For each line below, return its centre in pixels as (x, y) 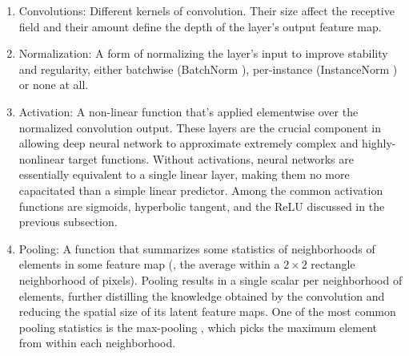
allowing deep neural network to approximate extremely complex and (188, 143)
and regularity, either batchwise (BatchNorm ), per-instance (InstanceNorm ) (208, 69)
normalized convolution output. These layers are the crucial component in (200, 127)
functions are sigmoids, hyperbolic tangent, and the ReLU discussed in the (202, 206)
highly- (379, 143)
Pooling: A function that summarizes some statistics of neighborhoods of (197, 248)
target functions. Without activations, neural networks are (211, 158)
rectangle (333, 264)
